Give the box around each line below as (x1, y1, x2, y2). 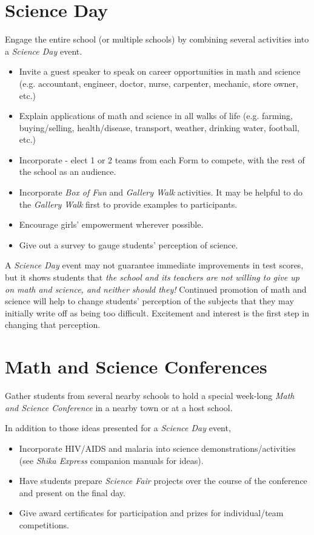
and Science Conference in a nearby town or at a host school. (5, 401, 233, 414)
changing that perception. (5, 318, 101, 331)
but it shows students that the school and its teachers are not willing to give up (5, 271, 299, 284)
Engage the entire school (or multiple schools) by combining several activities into (5, 33, 309, 46)
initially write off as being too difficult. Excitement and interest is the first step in (5, 306, 309, 319)
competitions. (19, 518, 69, 531)
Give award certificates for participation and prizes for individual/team (19, 506, 284, 519)
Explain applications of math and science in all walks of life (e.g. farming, (19, 109, 293, 122)
